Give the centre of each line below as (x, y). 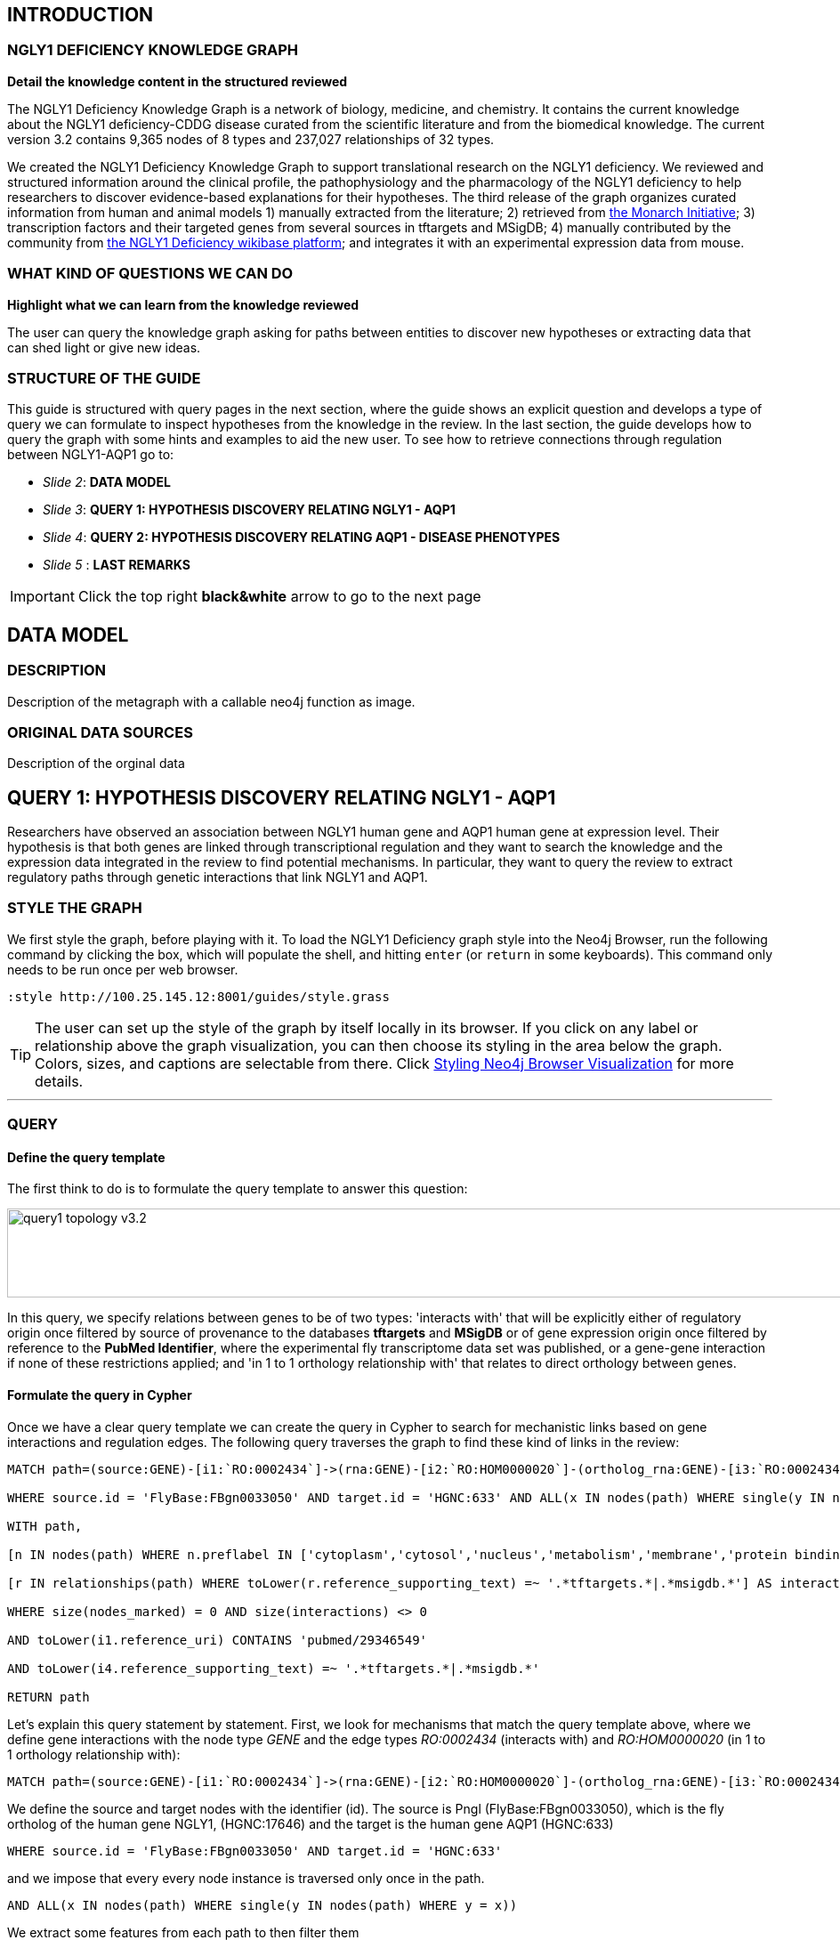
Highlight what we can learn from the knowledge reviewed (183, 304)
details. (59, 1081)
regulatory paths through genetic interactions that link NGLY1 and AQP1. (218, 877)
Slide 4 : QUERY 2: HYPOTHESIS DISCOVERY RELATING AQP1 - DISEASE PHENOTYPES (302, 538)
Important (42, 597)
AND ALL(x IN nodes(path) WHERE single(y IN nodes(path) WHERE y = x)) (262, 1905)
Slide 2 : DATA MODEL (107, 482)
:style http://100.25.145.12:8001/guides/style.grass (198, 996)
